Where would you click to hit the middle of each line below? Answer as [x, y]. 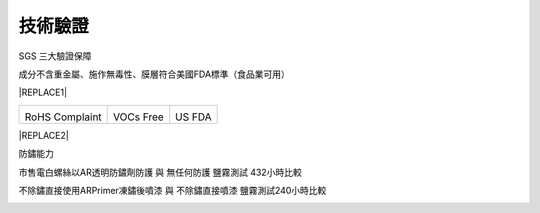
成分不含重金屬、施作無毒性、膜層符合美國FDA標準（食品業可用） [154, 74]
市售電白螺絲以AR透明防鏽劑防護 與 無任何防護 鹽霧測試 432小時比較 [160, 172]
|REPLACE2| [43, 135]
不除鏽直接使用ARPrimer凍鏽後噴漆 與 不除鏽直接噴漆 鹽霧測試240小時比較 [172, 190]
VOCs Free [138, 117]
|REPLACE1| [43, 92]
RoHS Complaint [63, 117]
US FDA [193, 117]
